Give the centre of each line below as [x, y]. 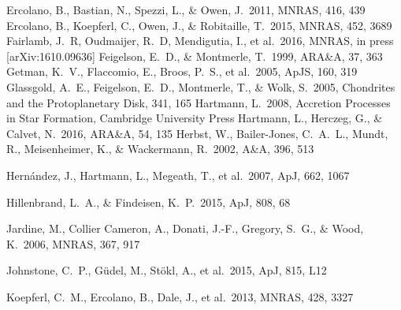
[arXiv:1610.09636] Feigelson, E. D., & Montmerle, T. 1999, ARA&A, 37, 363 [195, 56]
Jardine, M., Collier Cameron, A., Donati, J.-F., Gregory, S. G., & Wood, [185, 228]
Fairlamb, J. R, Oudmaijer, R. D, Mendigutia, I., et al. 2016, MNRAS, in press [200, 41]
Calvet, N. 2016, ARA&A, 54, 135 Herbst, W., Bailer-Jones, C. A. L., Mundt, [197, 133]
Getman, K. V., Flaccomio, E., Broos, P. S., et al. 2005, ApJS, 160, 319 [182, 71]
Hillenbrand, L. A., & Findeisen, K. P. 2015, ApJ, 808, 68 [149, 202]
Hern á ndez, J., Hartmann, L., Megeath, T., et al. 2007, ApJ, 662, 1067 [178, 175]
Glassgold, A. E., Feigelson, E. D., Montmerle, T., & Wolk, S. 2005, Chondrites [201, 86]
